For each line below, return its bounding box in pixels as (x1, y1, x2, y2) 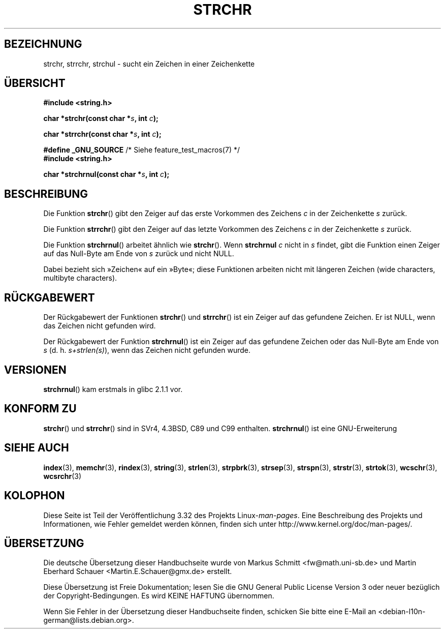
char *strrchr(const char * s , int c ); (43, 130, 162, 139)
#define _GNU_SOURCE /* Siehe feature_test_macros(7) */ (43, 145, 240, 155)
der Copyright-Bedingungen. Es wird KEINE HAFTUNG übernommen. (43, 591, 274, 600)
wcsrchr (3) (43, 471, 82, 480)
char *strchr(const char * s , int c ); (43, 114, 158, 123)
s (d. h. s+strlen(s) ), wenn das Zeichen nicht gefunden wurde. (43, 346, 251, 355)
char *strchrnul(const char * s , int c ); (43, 170, 170, 179)
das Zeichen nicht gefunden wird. (43, 321, 156, 330)
